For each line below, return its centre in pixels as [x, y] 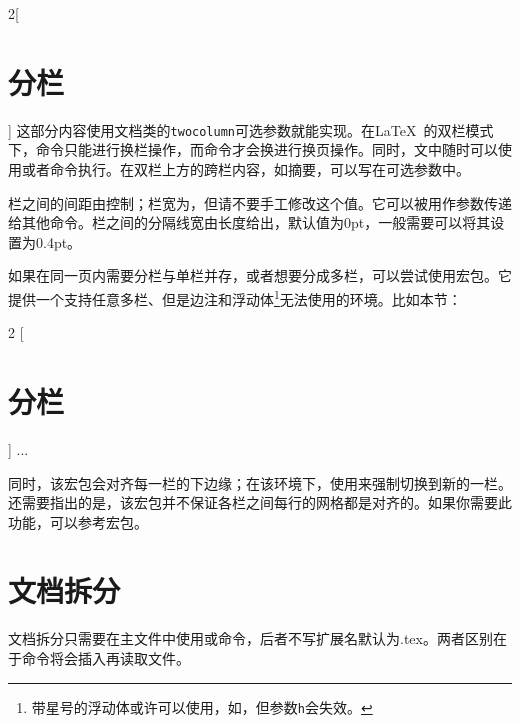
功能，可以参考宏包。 [78, 521]
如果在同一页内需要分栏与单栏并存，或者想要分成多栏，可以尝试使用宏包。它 [260, 275]
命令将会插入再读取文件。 [105, 658]
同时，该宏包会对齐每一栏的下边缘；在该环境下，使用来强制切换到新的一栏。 [260, 482]
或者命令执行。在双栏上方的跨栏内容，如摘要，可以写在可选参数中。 [245, 168]
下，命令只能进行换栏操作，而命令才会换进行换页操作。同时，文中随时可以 [253, 149]
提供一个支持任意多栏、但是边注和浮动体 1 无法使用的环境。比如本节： [235, 297]
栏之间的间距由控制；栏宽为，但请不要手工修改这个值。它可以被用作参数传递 [260, 202]
